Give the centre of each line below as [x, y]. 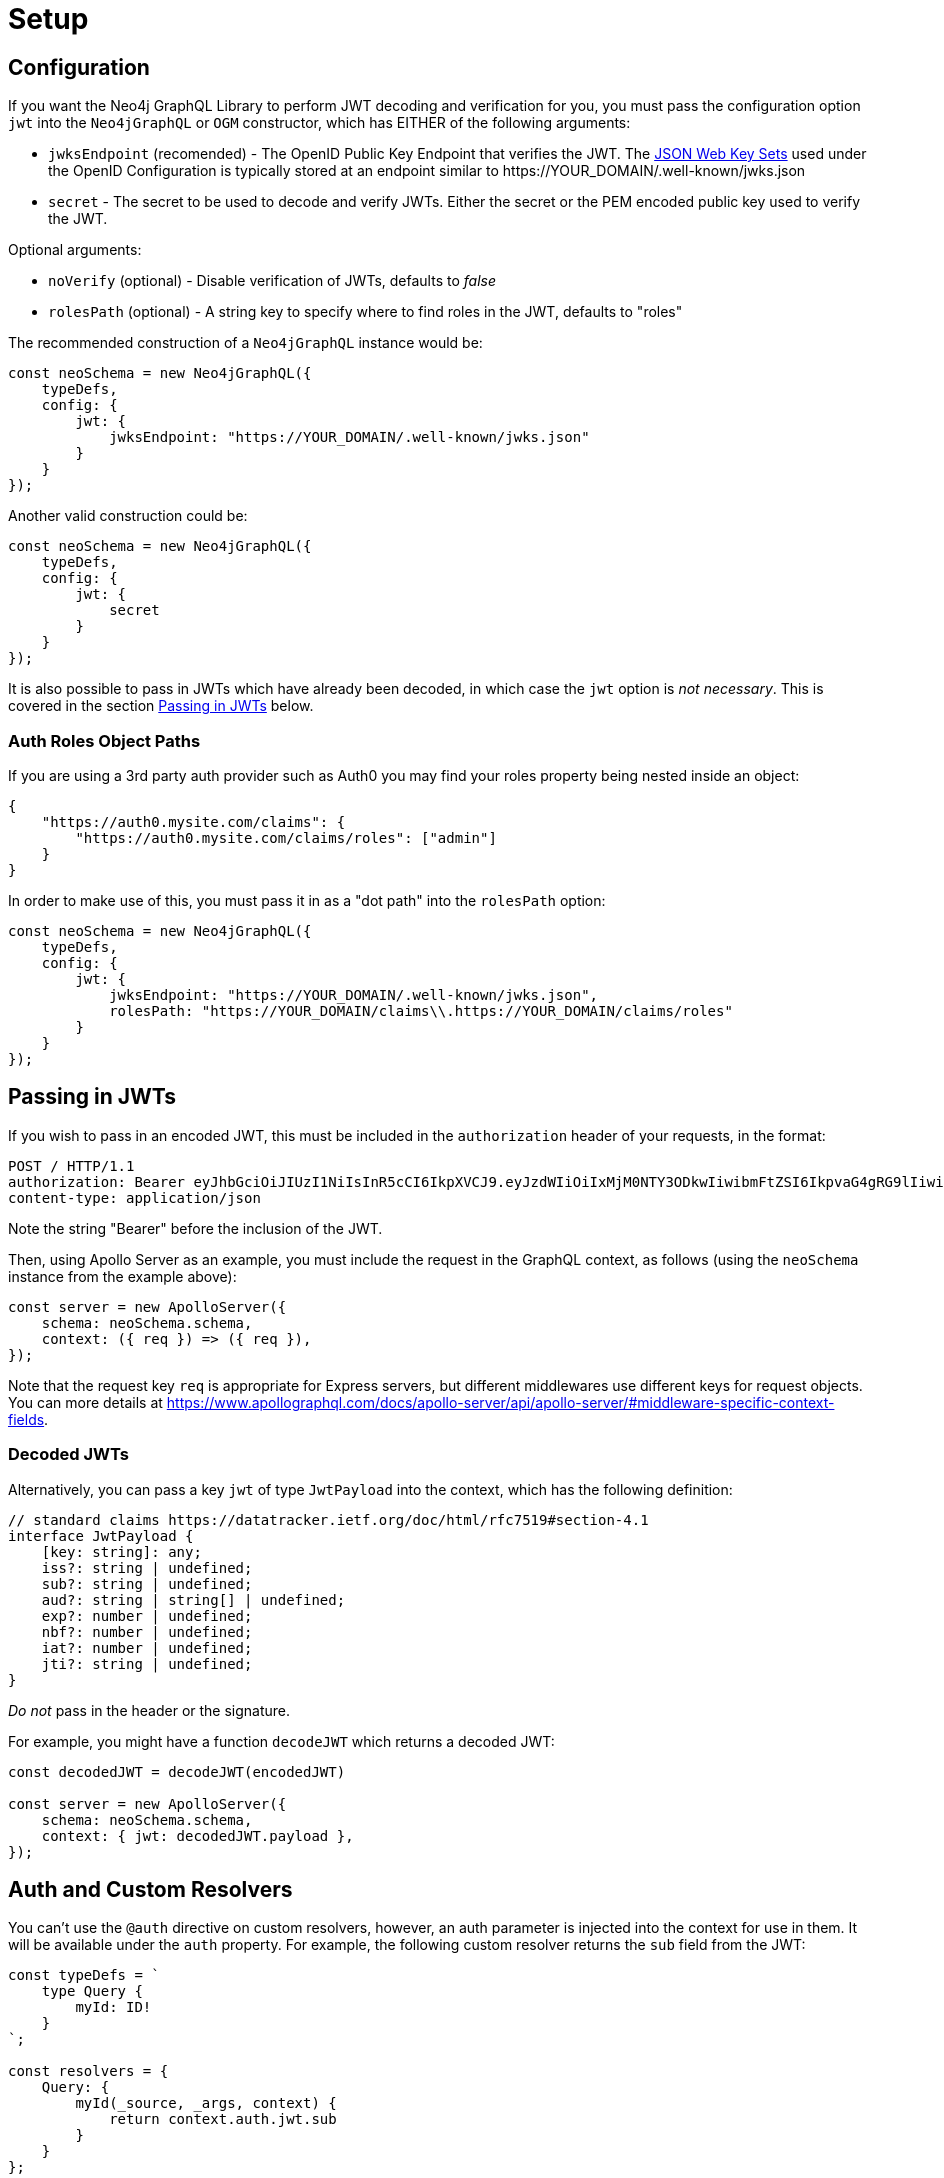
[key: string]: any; [121, 1551]
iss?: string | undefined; [147, 1567]
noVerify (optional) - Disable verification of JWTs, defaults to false [272, 281]
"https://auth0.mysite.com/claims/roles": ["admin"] [286, 837]
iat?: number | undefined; [147, 1647]
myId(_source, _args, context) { [206, 2103]
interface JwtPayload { [101, 1535]
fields [26, 1419]
